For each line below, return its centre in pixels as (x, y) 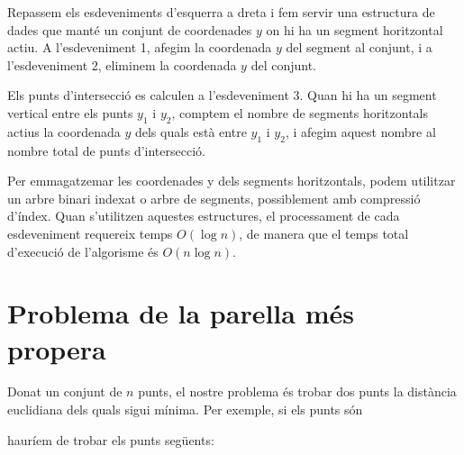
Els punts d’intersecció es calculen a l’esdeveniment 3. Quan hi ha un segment (222, 95)
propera (57, 348)
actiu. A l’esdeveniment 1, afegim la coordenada (140, 47)
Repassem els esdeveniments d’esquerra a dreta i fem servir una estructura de (221, 12)
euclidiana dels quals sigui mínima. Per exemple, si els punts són (185, 409)
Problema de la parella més (181, 313)
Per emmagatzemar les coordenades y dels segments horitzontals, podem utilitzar (232, 181)
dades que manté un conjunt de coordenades (130, 29)
